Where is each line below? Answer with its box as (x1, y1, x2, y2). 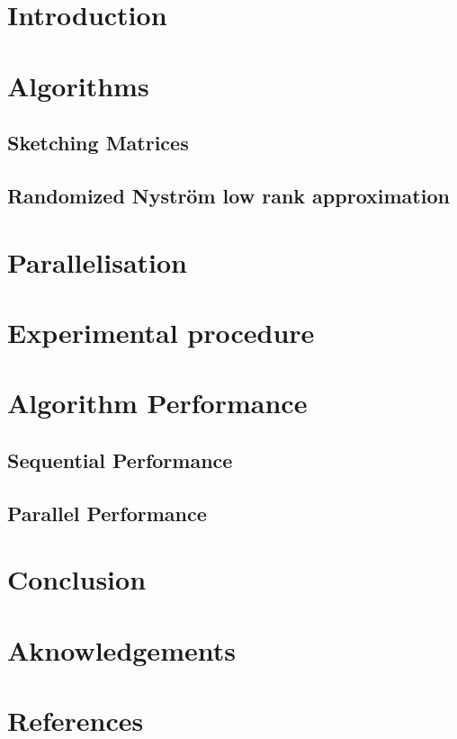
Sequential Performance (7, 446, 233, 473)
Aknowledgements (7, 631, 236, 668)
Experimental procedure (7, 313, 315, 350)
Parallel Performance (7, 499, 207, 527)
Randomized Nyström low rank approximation (7, 181, 450, 209)
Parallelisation (7, 243, 187, 280)
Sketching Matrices (7, 129, 189, 157)
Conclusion (7, 561, 147, 598)
